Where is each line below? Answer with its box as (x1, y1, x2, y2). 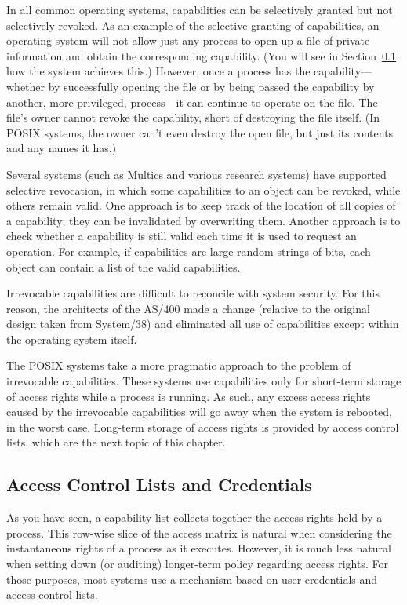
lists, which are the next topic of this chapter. (6, 434, 226, 450)
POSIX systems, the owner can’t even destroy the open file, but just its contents (6, 124, 394, 140)
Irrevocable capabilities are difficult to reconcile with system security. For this (6, 285, 380, 301)
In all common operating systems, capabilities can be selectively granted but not (6, 2, 393, 17)
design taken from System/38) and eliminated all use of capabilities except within (6, 315, 399, 332)
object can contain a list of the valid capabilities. (6, 258, 241, 275)
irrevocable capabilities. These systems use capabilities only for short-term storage (6, 373, 402, 389)
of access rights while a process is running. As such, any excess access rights (6, 388, 371, 404)
